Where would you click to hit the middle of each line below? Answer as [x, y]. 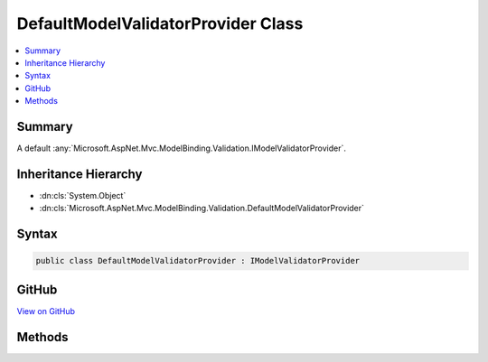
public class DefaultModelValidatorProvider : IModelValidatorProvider [198, 261]
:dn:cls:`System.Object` [83, 195]
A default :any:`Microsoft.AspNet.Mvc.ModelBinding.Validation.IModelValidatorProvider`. [182, 148]
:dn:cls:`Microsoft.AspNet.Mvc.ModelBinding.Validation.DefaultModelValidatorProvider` [202, 209]
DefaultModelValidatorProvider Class [160, 23]
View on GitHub [46, 311]
